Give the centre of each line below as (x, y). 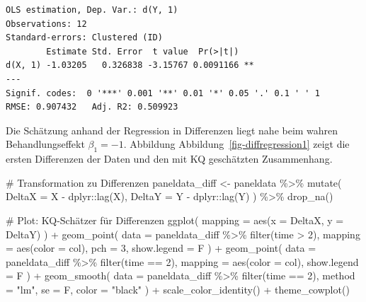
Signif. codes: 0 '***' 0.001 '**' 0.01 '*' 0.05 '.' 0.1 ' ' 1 (163, 93)
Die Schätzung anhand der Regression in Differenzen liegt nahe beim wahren (172, 130)
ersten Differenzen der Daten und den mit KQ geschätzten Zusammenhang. (169, 159)
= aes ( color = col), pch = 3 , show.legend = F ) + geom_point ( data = (161, 248)
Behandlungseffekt (45, 144)
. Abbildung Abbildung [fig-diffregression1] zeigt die (236, 144)
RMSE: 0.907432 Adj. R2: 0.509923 (92, 107)
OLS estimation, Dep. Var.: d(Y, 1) (92, 10)
